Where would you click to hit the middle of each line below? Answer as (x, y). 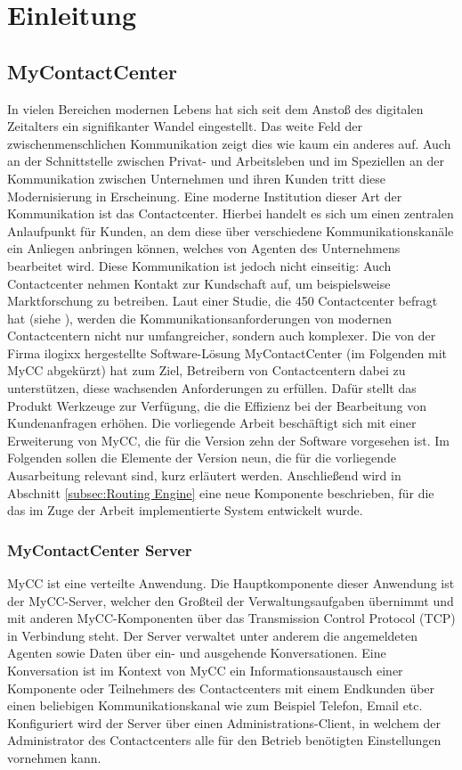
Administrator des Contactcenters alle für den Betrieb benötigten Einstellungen (224, 740)
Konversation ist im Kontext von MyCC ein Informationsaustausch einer (205, 671)
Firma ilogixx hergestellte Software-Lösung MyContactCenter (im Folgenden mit (227, 352)
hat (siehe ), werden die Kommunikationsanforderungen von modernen (200, 318)
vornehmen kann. (54, 757)
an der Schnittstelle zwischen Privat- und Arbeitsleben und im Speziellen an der (226, 161)
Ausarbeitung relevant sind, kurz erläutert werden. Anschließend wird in (204, 475)
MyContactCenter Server (100, 549)
